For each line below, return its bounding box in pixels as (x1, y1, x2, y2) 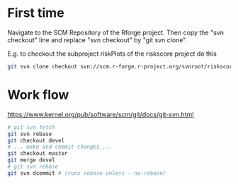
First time (7, 5, 65, 21)
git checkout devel (7, 137, 65, 144)
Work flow (7, 87, 69, 103)
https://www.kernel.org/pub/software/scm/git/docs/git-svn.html (7, 110, 194, 118)
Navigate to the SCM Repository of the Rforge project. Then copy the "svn (7, 28, 225, 37)
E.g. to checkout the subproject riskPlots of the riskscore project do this (7, 49, 217, 58)
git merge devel (7, 157, 55, 164)
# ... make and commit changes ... (7, 143, 113, 151)
